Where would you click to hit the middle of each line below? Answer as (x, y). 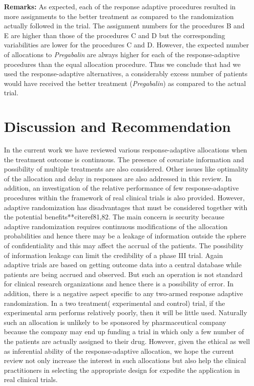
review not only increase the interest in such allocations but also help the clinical (125, 360)
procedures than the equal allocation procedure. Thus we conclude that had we (122, 64)
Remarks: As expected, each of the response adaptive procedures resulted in (120, 6)
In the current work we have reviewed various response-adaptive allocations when (126, 150)
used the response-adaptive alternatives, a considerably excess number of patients (126, 74)
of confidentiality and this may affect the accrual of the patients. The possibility (124, 245)
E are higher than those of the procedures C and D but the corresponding (115, 35)
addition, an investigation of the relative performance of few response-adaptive (121, 188)
